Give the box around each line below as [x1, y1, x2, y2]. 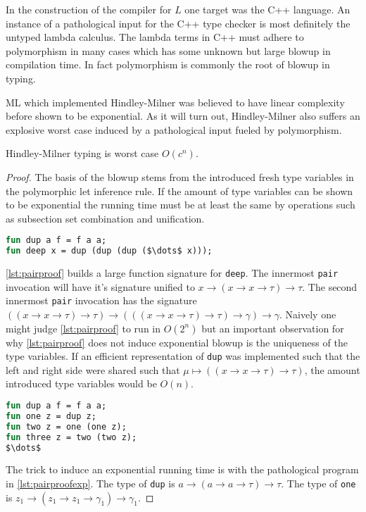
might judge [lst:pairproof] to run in [6, 320, 161, 335]
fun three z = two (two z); [6, 432, 137, 442]
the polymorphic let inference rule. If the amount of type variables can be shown [6, 183, 353, 198]
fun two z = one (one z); [6, 421, 127, 432]
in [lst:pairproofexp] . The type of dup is [6, 475, 175, 490]
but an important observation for [201, 320, 344, 335]
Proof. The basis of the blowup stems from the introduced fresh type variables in [6, 169, 354, 184]
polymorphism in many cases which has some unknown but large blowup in [6, 43, 331, 58]
